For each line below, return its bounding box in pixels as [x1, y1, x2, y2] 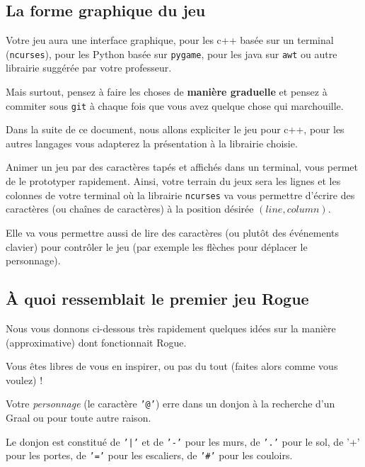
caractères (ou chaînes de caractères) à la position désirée [6, 201, 254, 216]
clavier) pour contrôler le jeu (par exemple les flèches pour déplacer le [6, 239, 308, 254]
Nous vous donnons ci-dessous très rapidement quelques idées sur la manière [6, 320, 336, 335]
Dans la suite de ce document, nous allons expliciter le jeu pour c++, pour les [6, 122, 344, 137]
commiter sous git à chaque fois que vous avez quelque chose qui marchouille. [6, 98, 344, 113]
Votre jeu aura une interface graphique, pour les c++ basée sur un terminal [6, 33, 334, 47]
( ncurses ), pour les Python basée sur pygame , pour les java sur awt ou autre [6, 46, 337, 61]
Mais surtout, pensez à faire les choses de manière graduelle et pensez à [6, 84, 328, 99]
